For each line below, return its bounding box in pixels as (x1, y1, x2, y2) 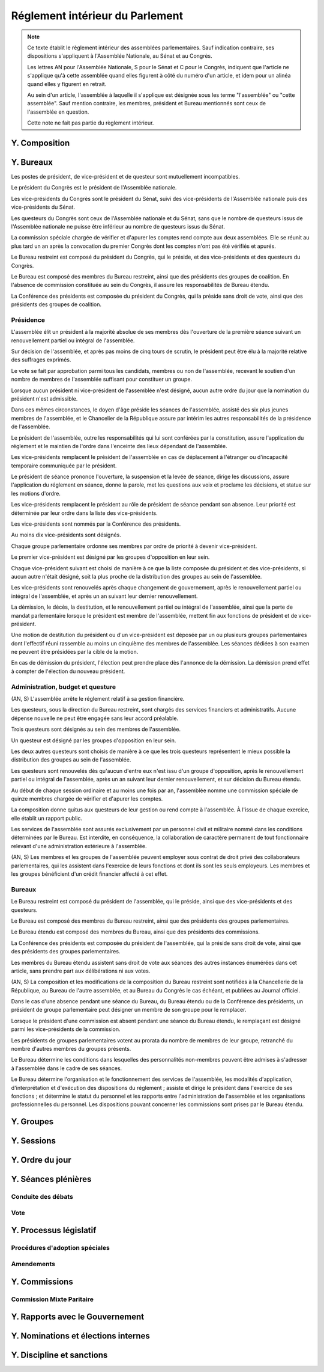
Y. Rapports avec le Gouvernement (11, 1312, 145, 1322)
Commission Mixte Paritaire (11, 1295, 94, 1303)
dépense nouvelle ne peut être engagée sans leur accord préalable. (11, 715, 179, 722)
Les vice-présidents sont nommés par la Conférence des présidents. (11, 520, 181, 528)
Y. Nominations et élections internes (11, 1331, 150, 1341)
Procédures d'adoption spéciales (11, 1244, 110, 1252)
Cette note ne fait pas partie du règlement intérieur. (27, 119, 154, 126)
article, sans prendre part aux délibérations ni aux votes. (11, 967, 151, 974)
